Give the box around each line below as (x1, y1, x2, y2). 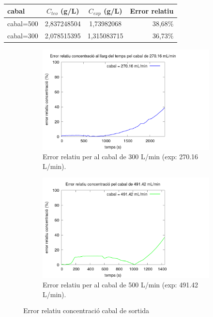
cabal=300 (7, 31, 38, 41)
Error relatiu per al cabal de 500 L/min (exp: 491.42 (43, 280, 198, 290)
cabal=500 (7, 18, 38, 29)
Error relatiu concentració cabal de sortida (23, 305, 149, 316)
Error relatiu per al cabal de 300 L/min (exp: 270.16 (43, 151, 198, 162)
